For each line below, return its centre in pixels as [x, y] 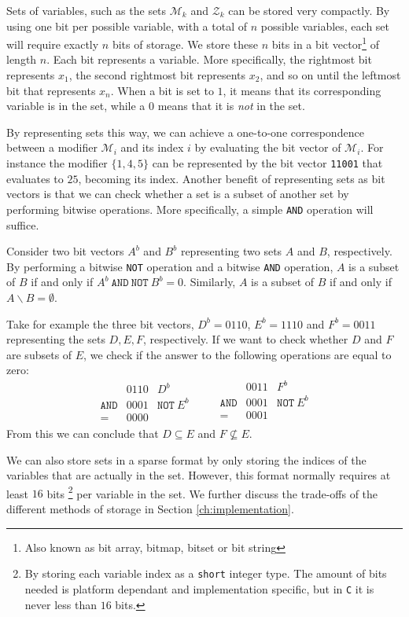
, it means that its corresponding [302, 90]
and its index [152, 147]
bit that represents [51, 90]
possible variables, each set [325, 26]
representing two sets [231, 251]
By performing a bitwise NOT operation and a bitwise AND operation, [170, 266]
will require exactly [53, 44]
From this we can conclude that [83, 433]
